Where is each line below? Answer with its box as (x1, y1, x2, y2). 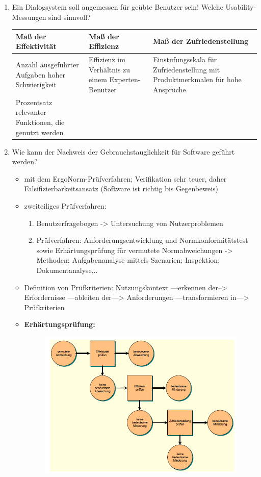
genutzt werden (15, 127, 64, 137)
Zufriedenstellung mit (152, 64, 220, 74)
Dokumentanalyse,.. (36, 264, 98, 275)
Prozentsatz (15, 96, 53, 107)
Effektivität (15, 41, 57, 52)
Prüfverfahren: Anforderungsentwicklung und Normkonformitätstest (36, 235, 248, 245)
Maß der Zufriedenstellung (152, 36, 249, 46)
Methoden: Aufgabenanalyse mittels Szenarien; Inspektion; (36, 255, 220, 265)
